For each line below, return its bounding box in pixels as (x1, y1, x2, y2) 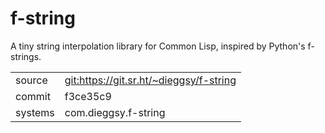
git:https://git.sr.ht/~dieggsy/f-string (64, 73, 237, 87)
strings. (10, 50, 42, 62)
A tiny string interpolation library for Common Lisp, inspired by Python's (10, 40, 306, 52)
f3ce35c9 (64, 89, 112, 103)
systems (15, 105, 55, 119)
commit (15, 89, 51, 103)
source (15, 73, 48, 87)
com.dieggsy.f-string (64, 105, 166, 119)
